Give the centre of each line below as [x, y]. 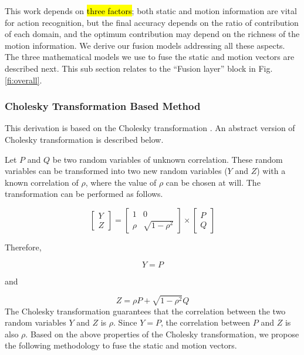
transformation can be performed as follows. [84, 194]
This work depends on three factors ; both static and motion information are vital [151, 11]
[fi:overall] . [23, 80]
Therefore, [23, 247]
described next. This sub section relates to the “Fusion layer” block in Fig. [139, 68]
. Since [125, 322]
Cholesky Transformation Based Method [103, 106]
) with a [271, 171]
